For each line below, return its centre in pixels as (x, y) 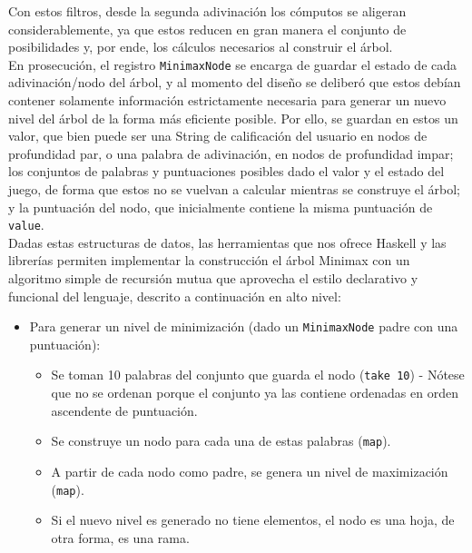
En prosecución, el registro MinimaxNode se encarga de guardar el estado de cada (233, 64)
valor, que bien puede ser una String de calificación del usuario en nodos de (218, 136)
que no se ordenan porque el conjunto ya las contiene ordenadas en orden (255, 393)
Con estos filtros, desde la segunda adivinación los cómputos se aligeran (207, 11)
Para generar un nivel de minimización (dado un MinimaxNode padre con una (244, 326)
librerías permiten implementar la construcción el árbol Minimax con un (209, 260)
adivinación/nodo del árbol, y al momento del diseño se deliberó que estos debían (235, 82)
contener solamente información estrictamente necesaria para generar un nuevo (227, 100)
